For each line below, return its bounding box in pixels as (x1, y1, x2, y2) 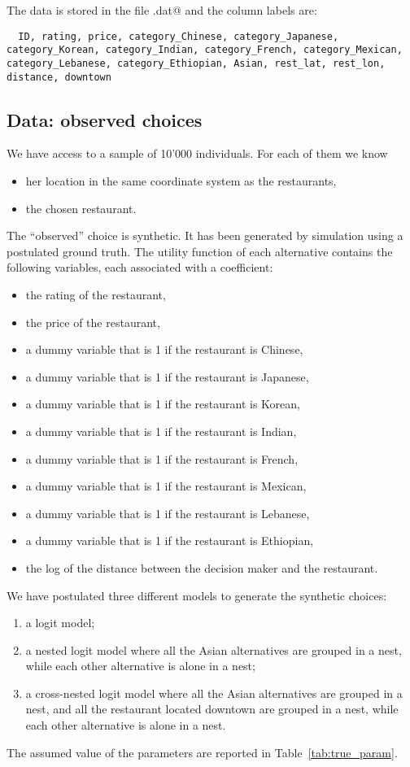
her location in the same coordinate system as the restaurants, (25, 172, 337, 190)
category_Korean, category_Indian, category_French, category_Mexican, (7, 44, 403, 56)
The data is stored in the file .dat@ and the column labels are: (7, 2, 317, 18)
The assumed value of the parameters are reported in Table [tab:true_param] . (7, 743, 398, 760)
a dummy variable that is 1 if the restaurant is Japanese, (25, 368, 309, 385)
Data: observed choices (7, 107, 203, 132)
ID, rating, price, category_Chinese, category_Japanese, (18, 30, 339, 42)
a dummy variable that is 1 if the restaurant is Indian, (25, 422, 297, 439)
